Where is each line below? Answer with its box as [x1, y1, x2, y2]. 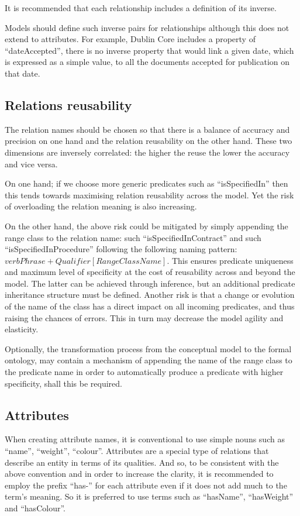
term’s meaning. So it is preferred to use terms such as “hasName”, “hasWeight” [5, 490, 294, 503]
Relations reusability [5, 95, 132, 113]
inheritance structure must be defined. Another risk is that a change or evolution [5, 288, 295, 301]
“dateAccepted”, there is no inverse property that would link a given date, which [5, 44, 294, 56]
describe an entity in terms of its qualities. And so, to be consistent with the [5, 456, 279, 468]
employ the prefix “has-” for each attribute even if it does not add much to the [5, 479, 287, 491]
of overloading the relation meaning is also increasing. [5, 200, 197, 212]
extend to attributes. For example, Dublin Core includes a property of [5, 33, 256, 45]
